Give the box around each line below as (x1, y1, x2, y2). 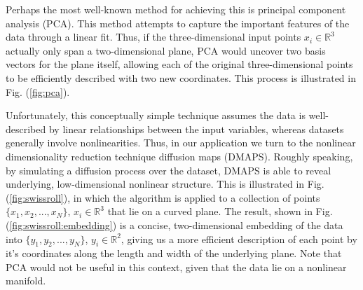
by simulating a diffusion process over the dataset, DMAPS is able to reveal (6, 163, 331, 177)
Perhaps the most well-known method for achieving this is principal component (6, 2, 346, 16)
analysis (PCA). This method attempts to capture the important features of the (6, 15, 350, 30)
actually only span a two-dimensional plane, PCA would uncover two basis (6, 43, 326, 57)
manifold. (6, 273, 46, 288)
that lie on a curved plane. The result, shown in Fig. (107, 204, 333, 219)
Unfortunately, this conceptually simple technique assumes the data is (6, 108, 306, 123)
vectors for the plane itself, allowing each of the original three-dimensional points (6, 57, 353, 71)
